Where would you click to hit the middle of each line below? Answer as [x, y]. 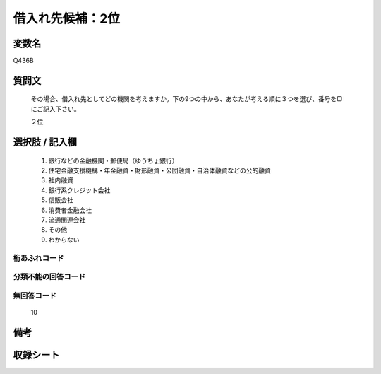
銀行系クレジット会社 [79, 190]
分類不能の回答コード [49, 277]
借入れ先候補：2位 [66, 18]
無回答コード [35, 296]
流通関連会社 [67, 220]
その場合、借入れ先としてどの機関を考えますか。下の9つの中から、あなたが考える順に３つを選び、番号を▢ [187, 99]
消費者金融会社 [70, 210]
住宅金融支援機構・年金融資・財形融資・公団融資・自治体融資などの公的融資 [159, 170]
